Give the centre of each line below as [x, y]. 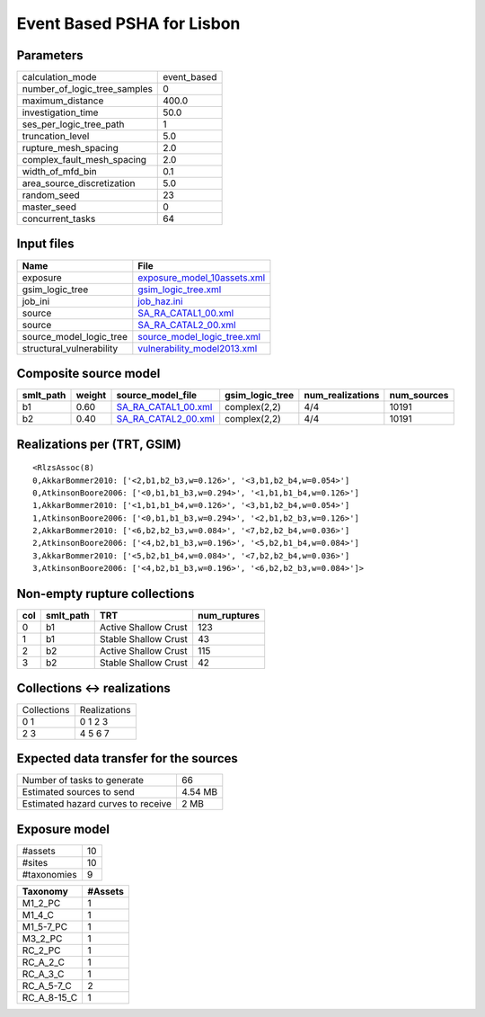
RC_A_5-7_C [47, 986]
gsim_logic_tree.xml [180, 290]
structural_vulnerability [70, 348]
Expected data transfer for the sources [127, 758]
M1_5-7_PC [45, 926]
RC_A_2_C [43, 962]
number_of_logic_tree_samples [87, 89]
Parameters [50, 55]
